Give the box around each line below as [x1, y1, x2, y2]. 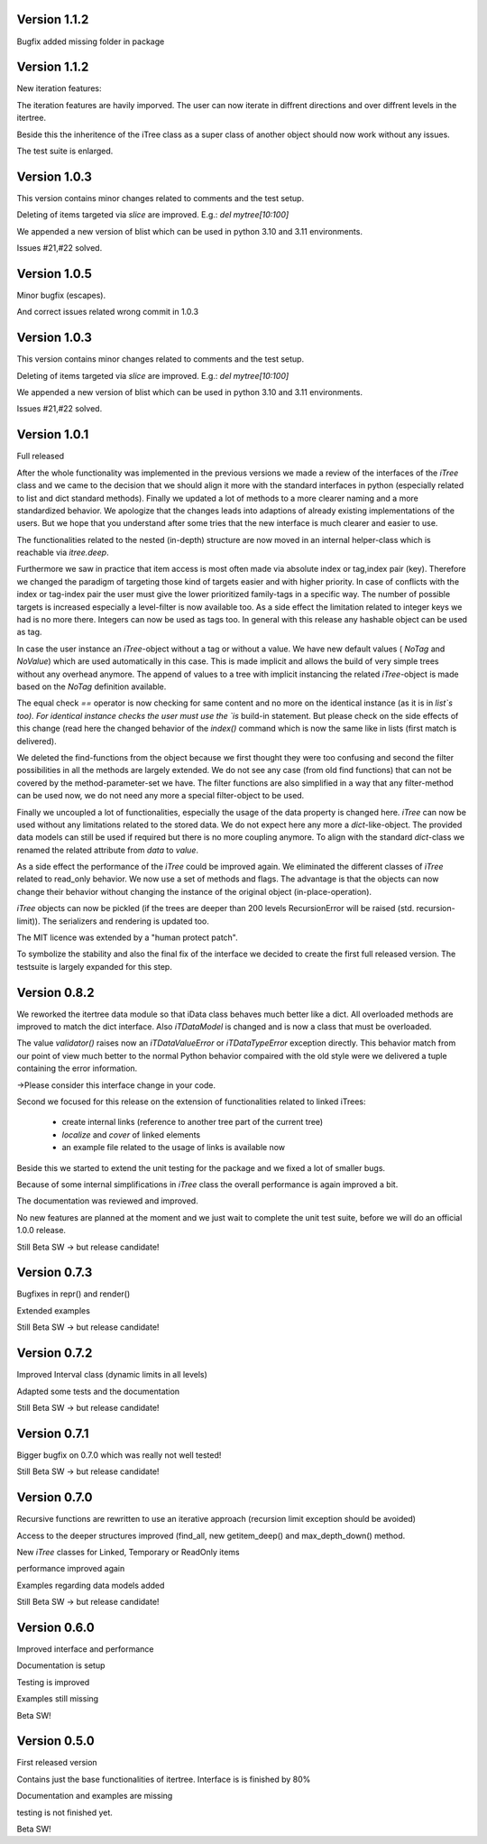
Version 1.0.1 [16, 427, 89, 442]
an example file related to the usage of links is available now [61, 1142, 286, 1153]
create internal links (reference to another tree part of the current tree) [61, 1117, 324, 1128]
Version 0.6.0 [16, 1619, 95, 1635]
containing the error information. [16, 1063, 138, 1074]
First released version [16, 1757, 98, 1768]
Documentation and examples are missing [16, 1791, 173, 1802]
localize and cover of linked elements [61, 1129, 201, 1140]
